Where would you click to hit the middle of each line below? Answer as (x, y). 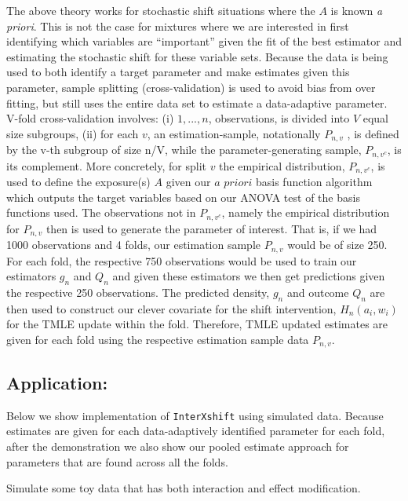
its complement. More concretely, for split (106, 165)
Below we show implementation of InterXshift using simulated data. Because (195, 415)
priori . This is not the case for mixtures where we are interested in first (178, 26)
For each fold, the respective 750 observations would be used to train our (182, 260)
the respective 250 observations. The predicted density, (138, 293)
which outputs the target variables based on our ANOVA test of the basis (183, 197)
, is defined (373, 133)
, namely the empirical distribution (306, 212)
